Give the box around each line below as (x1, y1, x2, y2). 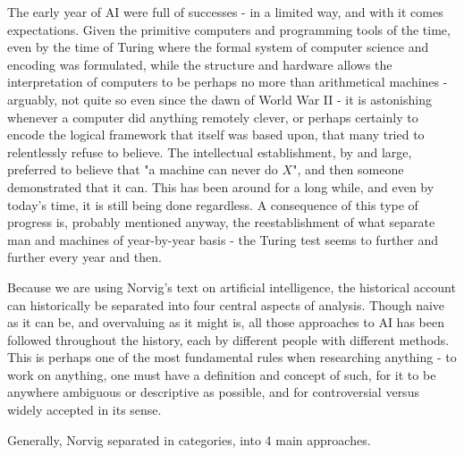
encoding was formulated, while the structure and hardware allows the (7, 55, 392, 73)
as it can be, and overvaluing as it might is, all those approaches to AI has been (7, 313, 444, 332)
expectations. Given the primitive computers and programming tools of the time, (7, 20, 451, 38)
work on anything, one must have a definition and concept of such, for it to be (7, 365, 436, 383)
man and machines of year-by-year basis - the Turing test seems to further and (7, 230, 439, 249)
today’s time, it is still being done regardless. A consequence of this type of (7, 195, 418, 214)
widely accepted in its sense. (7, 400, 162, 419)
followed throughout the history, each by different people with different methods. (7, 330, 450, 349)
